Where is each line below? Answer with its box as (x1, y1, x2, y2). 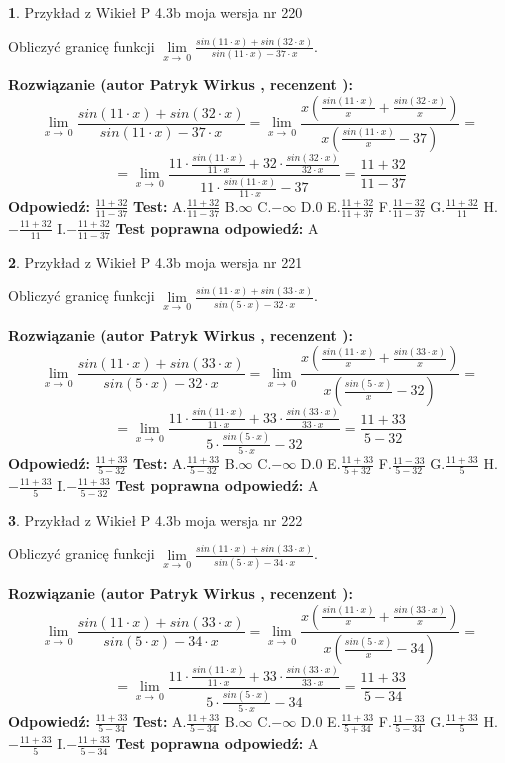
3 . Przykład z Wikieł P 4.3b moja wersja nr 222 (8, 509, 303, 530)
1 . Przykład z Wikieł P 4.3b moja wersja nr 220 (8, 2, 303, 22)
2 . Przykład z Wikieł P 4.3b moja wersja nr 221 (8, 251, 303, 272)
